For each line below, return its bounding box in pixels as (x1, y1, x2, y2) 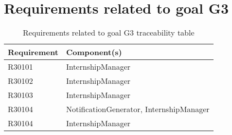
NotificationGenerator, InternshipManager (66, 103, 210, 115)
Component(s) (66, 46, 122, 58)
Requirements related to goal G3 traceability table (23, 27, 195, 39)
